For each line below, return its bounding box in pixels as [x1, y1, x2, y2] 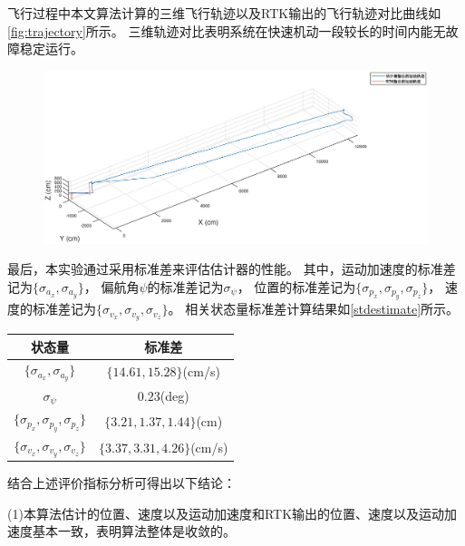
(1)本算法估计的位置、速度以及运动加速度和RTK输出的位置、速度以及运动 [7, 503, 445, 522]
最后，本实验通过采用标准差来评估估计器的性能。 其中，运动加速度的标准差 [7, 259, 456, 278]
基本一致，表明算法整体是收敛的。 [32, 522, 236, 541]
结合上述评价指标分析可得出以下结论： [7, 473, 236, 492]
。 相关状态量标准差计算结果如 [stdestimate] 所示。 [168, 299, 460, 318]
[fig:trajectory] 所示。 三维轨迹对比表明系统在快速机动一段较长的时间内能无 [7, 21, 446, 40]
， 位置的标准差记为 [237, 277, 356, 296]
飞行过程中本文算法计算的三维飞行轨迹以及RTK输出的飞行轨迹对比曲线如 [7, 4, 441, 22]
